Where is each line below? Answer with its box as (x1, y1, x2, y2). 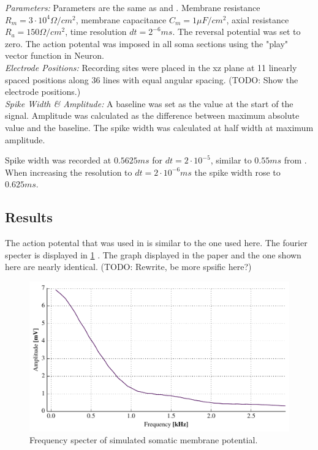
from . (284, 154, 307, 167)
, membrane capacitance (75, 13, 167, 26)
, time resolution (65, 25, 127, 38)
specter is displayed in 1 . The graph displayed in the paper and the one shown (5, 248, 301, 261)
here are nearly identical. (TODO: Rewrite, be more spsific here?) (5, 260, 252, 273)
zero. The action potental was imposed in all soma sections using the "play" (5, 37, 289, 50)
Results (5, 208, 53, 227)
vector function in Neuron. (5, 49, 104, 62)
